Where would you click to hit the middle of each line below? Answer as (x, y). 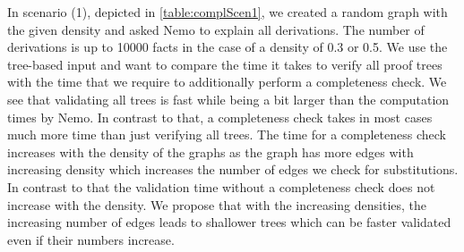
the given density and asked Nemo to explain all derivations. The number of (216, 29)
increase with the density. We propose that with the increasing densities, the (217, 204)
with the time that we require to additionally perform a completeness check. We (227, 82)
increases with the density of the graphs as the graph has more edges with (211, 151)
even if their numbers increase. (91, 239)
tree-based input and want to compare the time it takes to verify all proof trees (225, 64)
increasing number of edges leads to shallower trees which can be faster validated (229, 222)
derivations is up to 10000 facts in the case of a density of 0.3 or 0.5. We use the (228, 47)
